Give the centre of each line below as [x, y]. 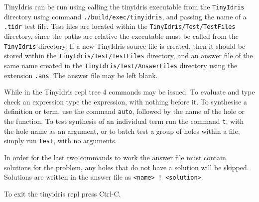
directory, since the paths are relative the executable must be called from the [121, 36]
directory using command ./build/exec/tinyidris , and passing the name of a [125, 16]
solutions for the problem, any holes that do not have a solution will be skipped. [127, 167]
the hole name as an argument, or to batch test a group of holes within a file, [122, 131]
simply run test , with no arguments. [61, 141]
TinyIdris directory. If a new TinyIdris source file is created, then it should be [125, 46]
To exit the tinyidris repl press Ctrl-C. [63, 193]
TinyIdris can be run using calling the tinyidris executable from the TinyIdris [124, 6]
